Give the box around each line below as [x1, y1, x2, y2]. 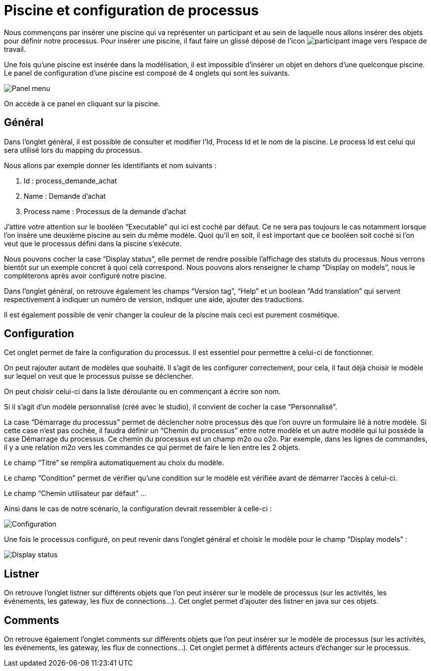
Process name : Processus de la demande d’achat [24, 207, 186, 216]
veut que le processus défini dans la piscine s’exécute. [4, 239, 182, 248]
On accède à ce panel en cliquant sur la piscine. [4, 99, 160, 108]
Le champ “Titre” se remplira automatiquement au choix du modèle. [4, 458, 224, 467]
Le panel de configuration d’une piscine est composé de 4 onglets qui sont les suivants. [4, 68, 290, 77]
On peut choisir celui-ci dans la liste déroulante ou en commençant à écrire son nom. [4, 387, 281, 396]
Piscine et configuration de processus [4, 2, 259, 19]
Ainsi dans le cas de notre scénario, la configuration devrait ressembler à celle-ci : [4, 504, 272, 513]
